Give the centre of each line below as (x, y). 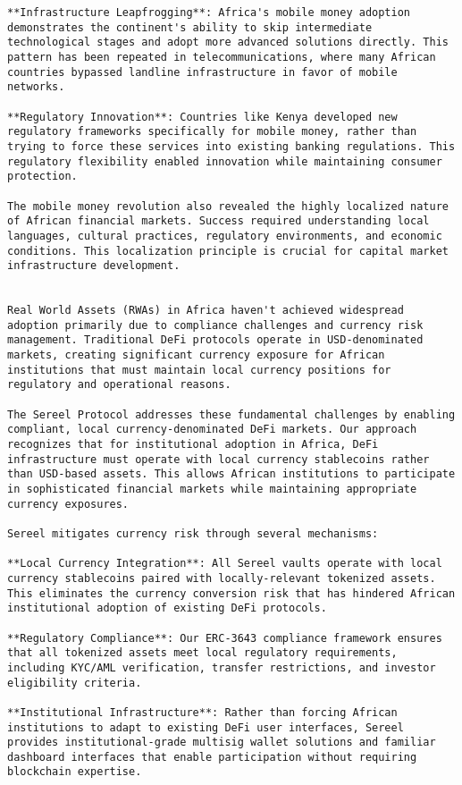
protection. (42, 177)
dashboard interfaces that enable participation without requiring (212, 757)
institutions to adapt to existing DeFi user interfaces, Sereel (206, 727)
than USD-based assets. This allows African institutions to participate (231, 474)
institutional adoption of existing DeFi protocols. (167, 608)
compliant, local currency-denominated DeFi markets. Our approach (212, 430)
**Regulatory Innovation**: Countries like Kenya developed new (202, 117)
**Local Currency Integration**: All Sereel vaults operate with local (225, 564)
